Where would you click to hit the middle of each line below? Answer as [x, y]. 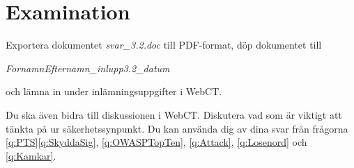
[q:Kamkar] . [31, 155]
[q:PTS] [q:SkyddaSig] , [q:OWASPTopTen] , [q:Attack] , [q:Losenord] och [156, 142]
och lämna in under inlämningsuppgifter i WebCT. [114, 91]
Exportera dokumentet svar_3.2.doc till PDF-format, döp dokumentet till [164, 45]
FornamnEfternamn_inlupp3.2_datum [88, 68]
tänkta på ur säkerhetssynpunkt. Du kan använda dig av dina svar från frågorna [177, 128]
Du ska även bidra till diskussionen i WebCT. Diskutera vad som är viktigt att [174, 114]
